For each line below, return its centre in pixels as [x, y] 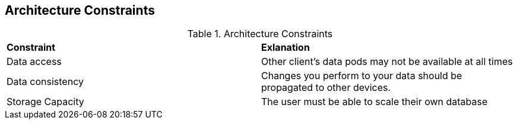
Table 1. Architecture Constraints [260, 34]
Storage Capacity [45, 102]
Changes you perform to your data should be [362, 76]
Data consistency [45, 82]
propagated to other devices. [326, 88]
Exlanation [286, 48]
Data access [34, 62]
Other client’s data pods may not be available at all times [387, 62]
